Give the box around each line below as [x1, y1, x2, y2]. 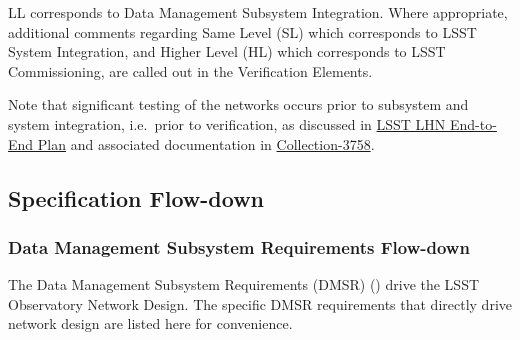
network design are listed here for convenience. [8, 313, 293, 334]
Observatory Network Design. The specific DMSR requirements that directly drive [8, 293, 512, 314]
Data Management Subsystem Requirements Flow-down [8, 234, 470, 259]
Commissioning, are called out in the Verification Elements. [8, 60, 373, 81]
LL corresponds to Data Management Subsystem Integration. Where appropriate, [8, 2, 508, 22]
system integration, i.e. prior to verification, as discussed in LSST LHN [8, 113, 446, 134]
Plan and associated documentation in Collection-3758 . [37, 133, 375, 154]
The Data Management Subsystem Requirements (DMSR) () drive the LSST [8, 274, 480, 295]
